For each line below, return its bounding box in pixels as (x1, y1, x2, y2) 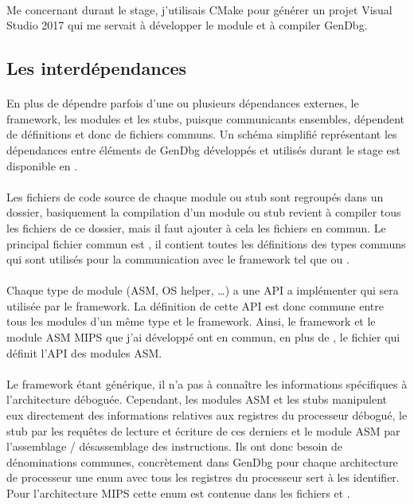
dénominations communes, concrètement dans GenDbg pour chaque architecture (6, 453, 398, 470)
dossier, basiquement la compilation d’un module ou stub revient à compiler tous (6, 204, 401, 221)
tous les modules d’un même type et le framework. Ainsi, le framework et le (6, 313, 376, 330)
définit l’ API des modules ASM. (6, 344, 162, 361)
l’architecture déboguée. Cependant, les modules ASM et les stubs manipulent (6, 391, 388, 408)
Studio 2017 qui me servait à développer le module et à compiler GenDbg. (6, 17, 368, 33)
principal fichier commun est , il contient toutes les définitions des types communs (6, 235, 406, 252)
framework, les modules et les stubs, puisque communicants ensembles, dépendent (6, 110, 405, 127)
